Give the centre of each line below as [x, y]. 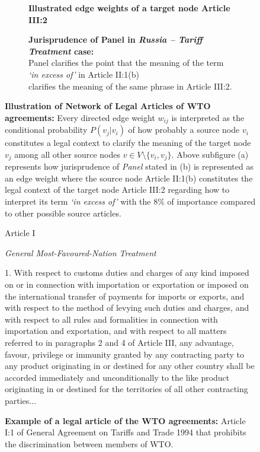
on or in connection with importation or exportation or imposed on [127, 284]
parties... [21, 400]
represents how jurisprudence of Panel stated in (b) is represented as [129, 166]
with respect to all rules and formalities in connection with [111, 319]
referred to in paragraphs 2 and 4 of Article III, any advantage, [119, 342]
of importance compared [211, 201]
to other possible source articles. [63, 213]
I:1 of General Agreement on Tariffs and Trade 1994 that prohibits [126, 432]
